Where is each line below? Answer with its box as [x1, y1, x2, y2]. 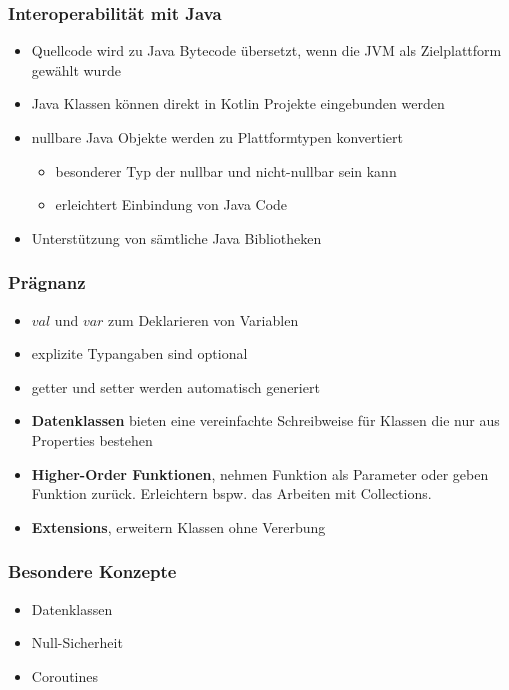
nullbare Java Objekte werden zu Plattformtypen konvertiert [31, 127, 404, 147]
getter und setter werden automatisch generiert [31, 376, 320, 397]
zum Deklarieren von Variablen [108, 309, 299, 330]
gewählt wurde [31, 59, 121, 80]
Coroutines [31, 665, 99, 686]
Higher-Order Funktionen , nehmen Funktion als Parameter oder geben [31, 463, 489, 484]
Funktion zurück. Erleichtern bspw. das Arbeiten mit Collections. [31, 483, 432, 504]
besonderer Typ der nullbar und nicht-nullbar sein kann [55, 160, 397, 181]
